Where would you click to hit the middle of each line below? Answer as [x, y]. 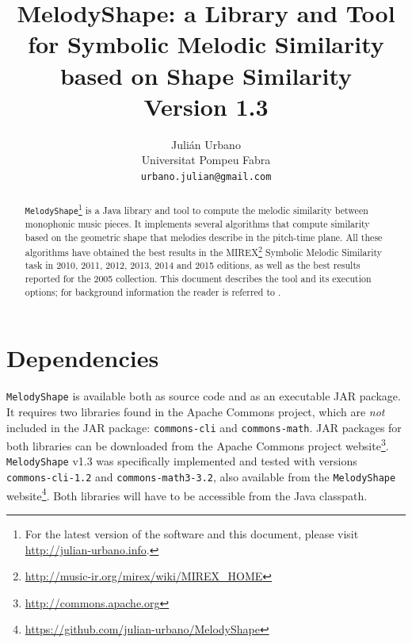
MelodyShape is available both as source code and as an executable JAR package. [204, 396]
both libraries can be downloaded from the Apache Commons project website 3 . [198, 444]
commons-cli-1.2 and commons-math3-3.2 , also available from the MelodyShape [201, 477]
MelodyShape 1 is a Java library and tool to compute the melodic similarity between [196, 209]
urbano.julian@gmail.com [206, 176]
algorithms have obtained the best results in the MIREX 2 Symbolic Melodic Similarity [204, 251]
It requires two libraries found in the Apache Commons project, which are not [196, 411]
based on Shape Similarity [206, 75]
